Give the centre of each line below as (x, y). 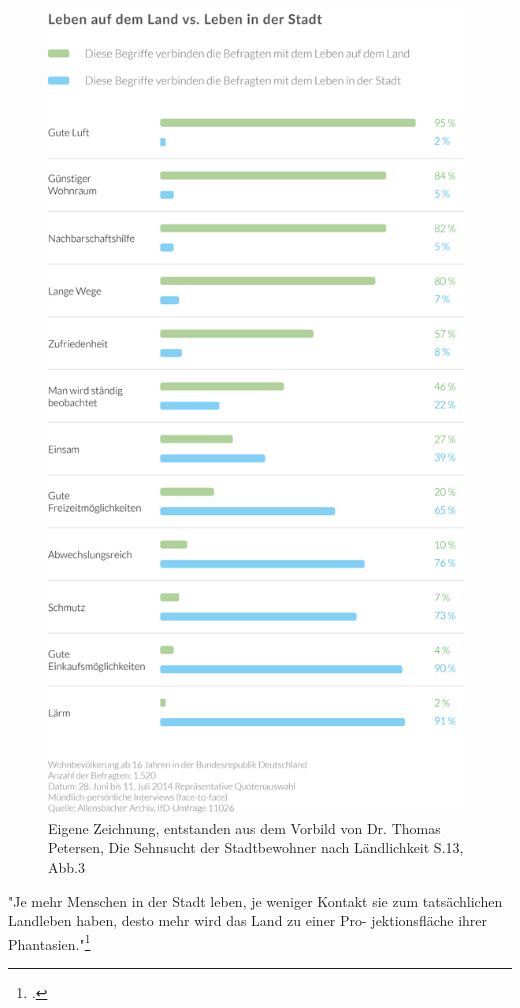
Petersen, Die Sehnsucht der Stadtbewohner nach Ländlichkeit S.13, (256, 847)
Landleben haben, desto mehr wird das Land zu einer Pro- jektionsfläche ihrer (248, 920)
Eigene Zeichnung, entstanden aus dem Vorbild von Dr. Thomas (244, 827)
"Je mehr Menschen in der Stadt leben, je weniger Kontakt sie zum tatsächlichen (255, 900)
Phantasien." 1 (49, 942)
